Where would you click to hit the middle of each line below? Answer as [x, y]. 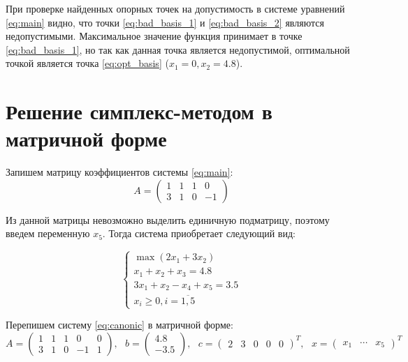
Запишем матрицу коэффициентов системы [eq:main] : [119, 172]
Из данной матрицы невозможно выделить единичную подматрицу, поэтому [168, 219]
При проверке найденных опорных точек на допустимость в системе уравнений [175, 8]
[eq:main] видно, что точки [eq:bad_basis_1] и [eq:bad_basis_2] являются [165, 22]
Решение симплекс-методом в [139, 111]
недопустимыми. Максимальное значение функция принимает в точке [154, 36]
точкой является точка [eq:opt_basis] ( [87, 63]
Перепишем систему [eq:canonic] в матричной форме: [119, 325]
